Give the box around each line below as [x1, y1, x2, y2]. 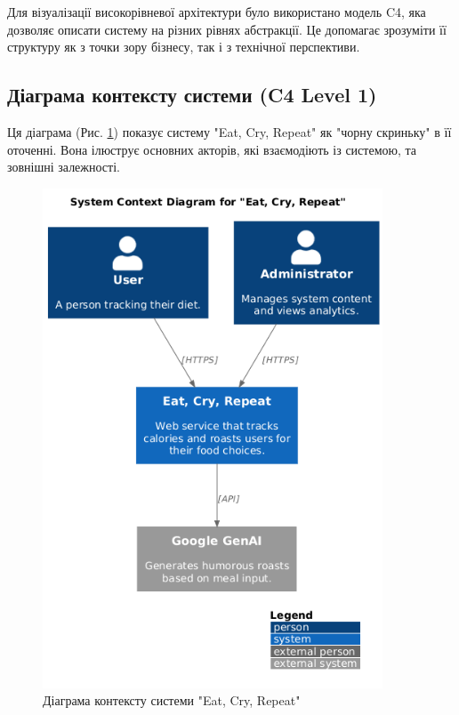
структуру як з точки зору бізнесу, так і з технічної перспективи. [7, 37, 360, 56]
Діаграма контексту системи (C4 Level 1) [7, 81, 377, 108]
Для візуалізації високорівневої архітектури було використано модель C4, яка [7, 3, 426, 20]
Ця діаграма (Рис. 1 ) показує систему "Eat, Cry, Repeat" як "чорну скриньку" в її [7, 122, 452, 141]
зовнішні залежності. [7, 157, 120, 176]
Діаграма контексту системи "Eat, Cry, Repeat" [43, 691, 301, 710]
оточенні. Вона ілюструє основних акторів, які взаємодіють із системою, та [7, 140, 417, 158]
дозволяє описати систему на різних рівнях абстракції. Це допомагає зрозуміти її [7, 20, 447, 38]
